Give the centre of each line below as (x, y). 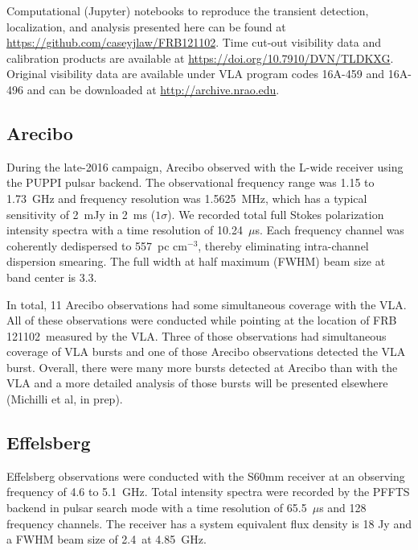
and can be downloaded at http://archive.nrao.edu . (153, 89)
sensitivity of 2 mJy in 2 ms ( (81, 214)
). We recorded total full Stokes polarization (276, 214)
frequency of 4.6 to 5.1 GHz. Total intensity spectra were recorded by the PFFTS (208, 492)
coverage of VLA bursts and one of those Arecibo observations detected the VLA (206, 352)
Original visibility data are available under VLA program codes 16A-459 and (195, 74)
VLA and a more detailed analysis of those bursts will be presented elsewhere (197, 383)
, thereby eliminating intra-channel (283, 245)
